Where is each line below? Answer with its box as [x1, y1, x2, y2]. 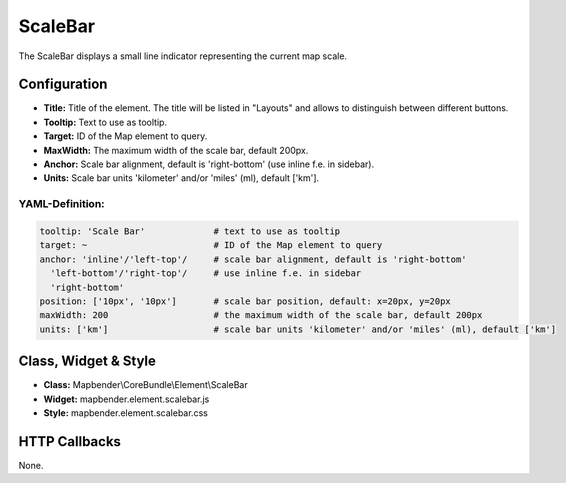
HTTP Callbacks [18, 433, 122, 450]
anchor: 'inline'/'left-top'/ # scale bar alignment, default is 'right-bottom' [39, 253, 467, 265]
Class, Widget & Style [18, 353, 157, 370]
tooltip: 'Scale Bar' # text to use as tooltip [39, 225, 341, 237]
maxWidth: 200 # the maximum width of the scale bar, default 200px [39, 310, 483, 321]
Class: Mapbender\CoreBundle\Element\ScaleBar [43, 379, 249, 391]
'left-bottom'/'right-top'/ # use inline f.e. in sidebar [50, 268, 362, 279]
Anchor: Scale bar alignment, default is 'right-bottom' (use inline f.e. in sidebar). [43, 158, 375, 170]
